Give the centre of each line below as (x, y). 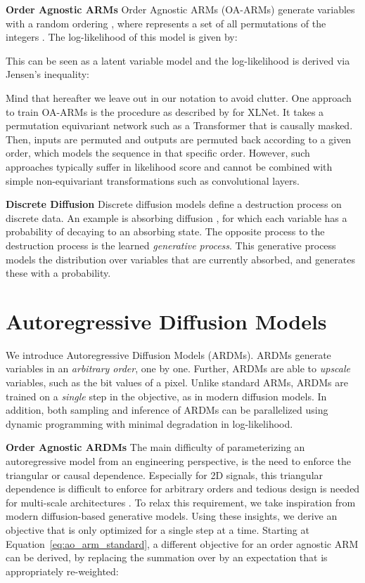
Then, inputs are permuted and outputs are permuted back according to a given (179, 139)
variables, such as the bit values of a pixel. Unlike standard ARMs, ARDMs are (177, 382)
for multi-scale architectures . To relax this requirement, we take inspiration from (181, 502)
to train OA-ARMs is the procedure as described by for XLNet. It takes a (165, 111)
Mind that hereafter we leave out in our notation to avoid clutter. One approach (179, 97)
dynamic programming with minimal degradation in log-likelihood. (149, 423)
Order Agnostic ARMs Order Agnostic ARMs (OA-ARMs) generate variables (180, 9)
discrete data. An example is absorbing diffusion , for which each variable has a (177, 217)
